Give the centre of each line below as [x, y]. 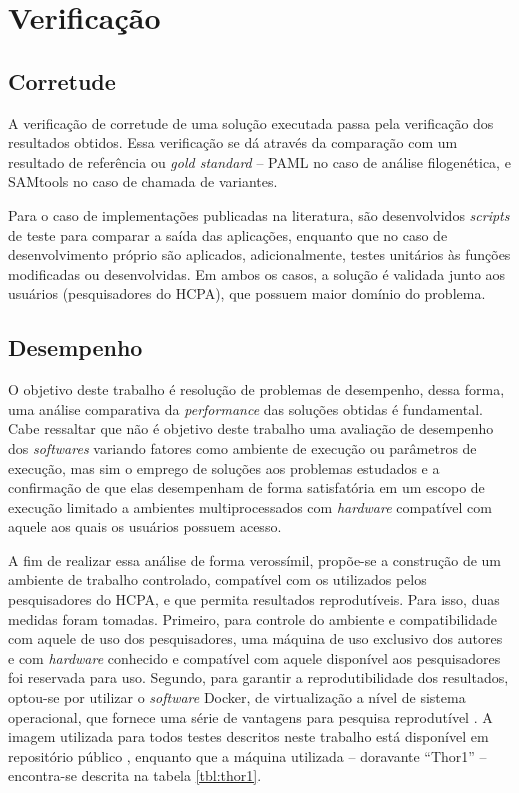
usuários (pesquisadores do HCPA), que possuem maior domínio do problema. [247, 293]
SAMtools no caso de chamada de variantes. [143, 181]
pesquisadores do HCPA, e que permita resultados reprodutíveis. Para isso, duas [254, 599]
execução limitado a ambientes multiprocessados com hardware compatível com [250, 506]
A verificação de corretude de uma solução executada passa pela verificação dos [251, 122]
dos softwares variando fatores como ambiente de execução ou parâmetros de [242, 447]
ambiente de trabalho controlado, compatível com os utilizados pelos [217, 579]
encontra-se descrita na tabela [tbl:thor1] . [135, 775]
